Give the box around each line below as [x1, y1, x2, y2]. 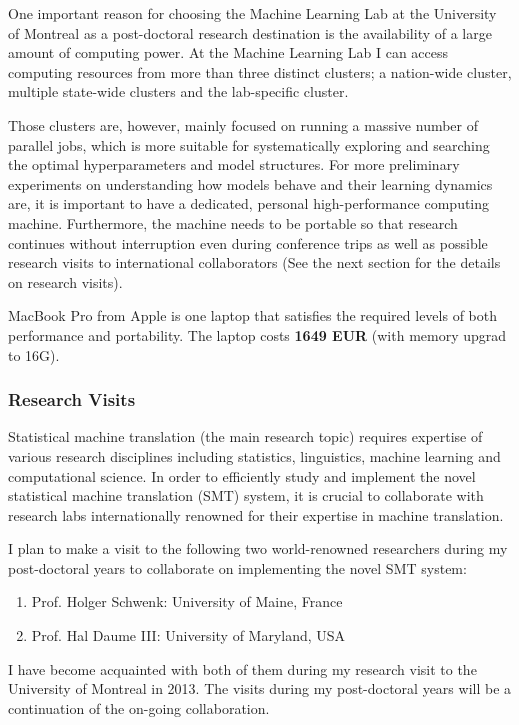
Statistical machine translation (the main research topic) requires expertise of [8, 426, 483, 447]
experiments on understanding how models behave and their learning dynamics [8, 173, 493, 194]
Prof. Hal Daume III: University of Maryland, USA [31, 625, 346, 646]
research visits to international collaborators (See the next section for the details [8, 252, 501, 273]
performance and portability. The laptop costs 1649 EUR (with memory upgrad [8, 324, 507, 345]
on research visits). [8, 271, 123, 292]
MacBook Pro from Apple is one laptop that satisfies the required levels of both [8, 305, 497, 326]
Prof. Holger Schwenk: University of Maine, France [31, 591, 343, 612]
